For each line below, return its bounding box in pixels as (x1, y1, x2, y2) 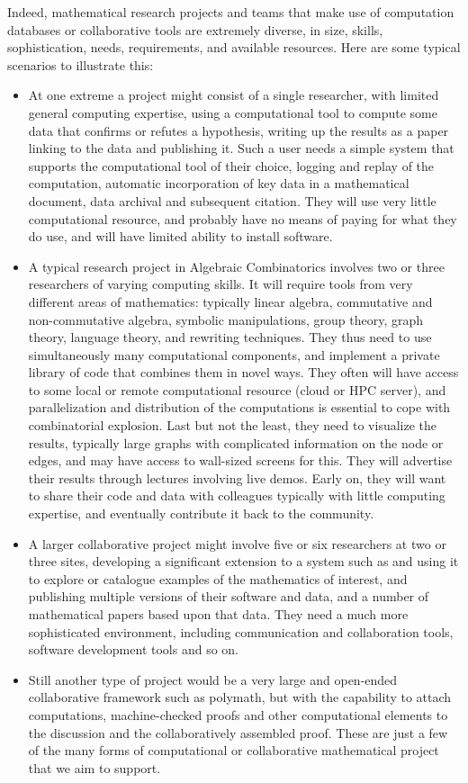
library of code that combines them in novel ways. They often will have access (28, 363, 459, 382)
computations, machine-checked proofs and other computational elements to (28, 705, 448, 724)
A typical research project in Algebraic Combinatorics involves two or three (28, 256, 445, 275)
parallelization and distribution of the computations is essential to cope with (28, 398, 451, 417)
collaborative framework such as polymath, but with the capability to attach (28, 688, 452, 706)
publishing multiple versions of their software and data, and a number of (28, 587, 429, 606)
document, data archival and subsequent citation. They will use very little (28, 191, 436, 210)
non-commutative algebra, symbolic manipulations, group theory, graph (28, 310, 424, 328)
